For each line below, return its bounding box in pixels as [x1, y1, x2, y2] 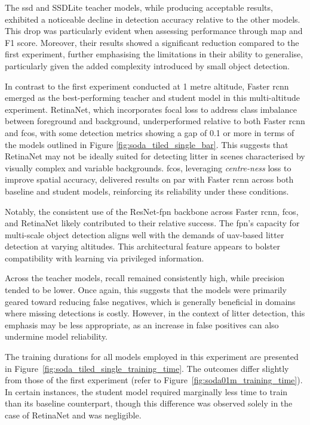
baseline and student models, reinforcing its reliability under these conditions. [5, 184, 289, 197]
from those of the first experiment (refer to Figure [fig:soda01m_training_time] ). [5, 374, 303, 386]
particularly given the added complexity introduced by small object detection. [5, 59, 290, 72]
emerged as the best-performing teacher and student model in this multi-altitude [5, 91, 300, 104]
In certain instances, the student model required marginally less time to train [5, 385, 288, 398]
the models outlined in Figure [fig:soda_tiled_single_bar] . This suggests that [5, 138, 288, 150]
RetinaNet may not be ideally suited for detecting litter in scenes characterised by [5, 150, 305, 162]
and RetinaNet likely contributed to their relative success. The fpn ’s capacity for [5, 217, 300, 229]
